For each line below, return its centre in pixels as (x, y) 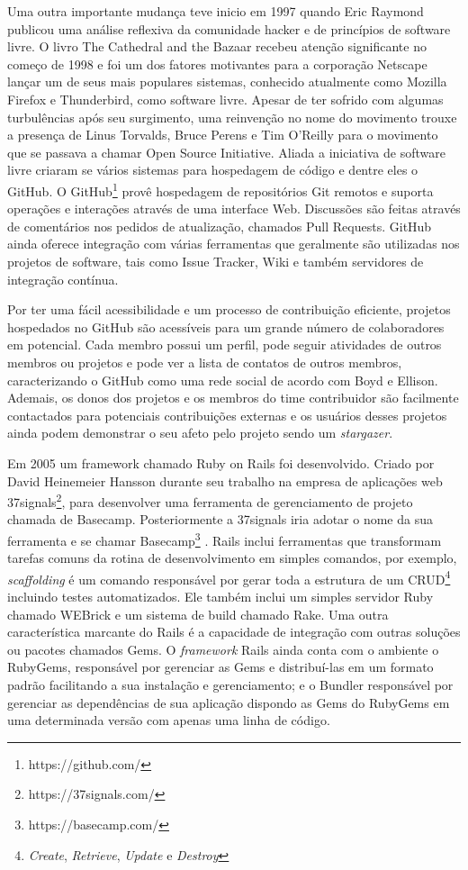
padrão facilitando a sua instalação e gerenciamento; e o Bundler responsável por (230, 684)
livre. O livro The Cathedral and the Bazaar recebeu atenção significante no (217, 46)
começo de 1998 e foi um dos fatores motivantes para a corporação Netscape (217, 63)
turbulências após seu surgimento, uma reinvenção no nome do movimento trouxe (232, 117)
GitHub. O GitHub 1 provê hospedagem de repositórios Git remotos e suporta (220, 189)
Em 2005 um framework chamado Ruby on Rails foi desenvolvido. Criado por (221, 462)
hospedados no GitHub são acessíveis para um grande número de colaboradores (226, 326)
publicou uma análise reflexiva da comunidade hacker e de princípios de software (229, 28)
